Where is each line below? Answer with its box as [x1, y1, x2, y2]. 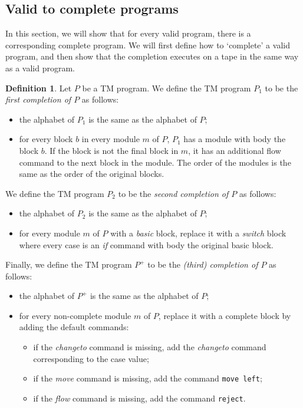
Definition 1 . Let [5, 81, 72, 94]
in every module [81, 133, 140, 145]
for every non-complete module [19, 309, 131, 321]
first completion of [5, 93, 71, 106]
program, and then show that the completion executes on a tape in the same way [5, 50, 299, 62]
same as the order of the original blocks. [19, 167, 164, 180]
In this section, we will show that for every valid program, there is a [5, 27, 251, 40]
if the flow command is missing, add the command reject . [33, 391, 246, 404]
